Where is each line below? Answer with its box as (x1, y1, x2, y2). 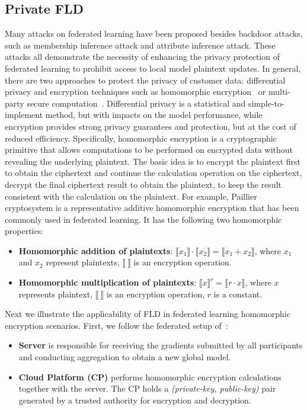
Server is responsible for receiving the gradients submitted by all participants (18, 339, 303, 351)
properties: (5, 225, 44, 237)
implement (5, 108, 43, 121)
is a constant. (213, 287, 263, 300)
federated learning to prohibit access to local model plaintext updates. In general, (5, 62, 301, 74)
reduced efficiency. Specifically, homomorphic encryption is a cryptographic (5, 132, 277, 144)
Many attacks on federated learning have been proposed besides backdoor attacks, (5, 27, 303, 40)
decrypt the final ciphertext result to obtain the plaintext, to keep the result (5, 178, 282, 190)
